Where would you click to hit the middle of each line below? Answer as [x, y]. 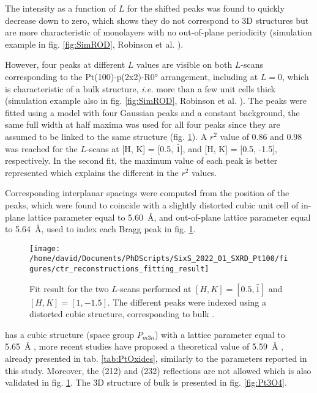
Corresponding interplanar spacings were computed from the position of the [147, 193]
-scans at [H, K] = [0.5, [130, 148]
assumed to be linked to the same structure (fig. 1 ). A [106, 136]
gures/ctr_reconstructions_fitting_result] [119, 269]
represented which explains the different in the [92, 172]
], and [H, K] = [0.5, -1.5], [229, 148]
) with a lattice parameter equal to [220, 334]
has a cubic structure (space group [70, 334]
